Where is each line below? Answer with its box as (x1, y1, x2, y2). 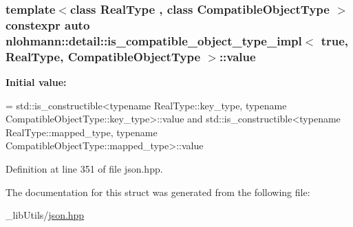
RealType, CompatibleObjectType (6, 47, 201, 65)
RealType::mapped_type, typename (6, 125, 158, 139)
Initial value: (6, 74, 67, 89)
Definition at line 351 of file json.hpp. (6, 161, 163, 175)
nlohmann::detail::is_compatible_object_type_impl (6, 32, 302, 49)
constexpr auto (6, 16, 90, 33)
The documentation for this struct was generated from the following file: (6, 184, 310, 199)
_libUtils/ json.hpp (6, 208, 85, 222)
